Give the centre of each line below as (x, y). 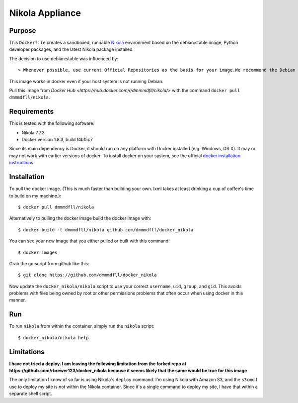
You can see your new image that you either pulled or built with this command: (89, 241)
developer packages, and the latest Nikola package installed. (72, 49)
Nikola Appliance (45, 13)
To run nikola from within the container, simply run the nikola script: (82, 326)
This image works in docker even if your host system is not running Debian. (86, 81)
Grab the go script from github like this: (49, 263)
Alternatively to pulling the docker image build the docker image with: (80, 218)
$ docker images (38, 252)
